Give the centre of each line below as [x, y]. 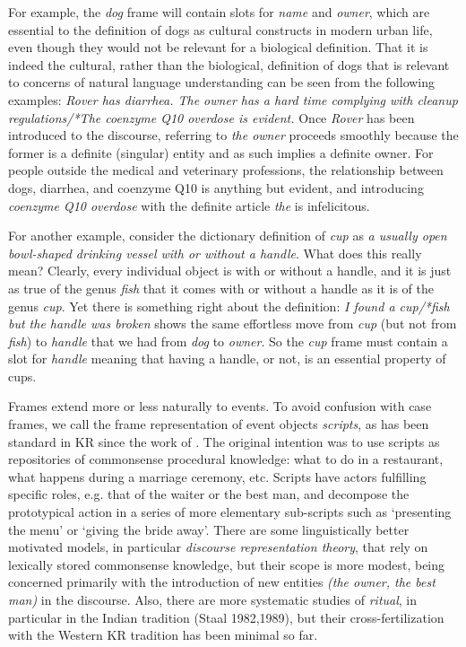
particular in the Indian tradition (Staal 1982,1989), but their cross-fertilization [226, 617]
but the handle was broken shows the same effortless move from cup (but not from [233, 323]
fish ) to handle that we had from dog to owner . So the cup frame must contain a [228, 341]
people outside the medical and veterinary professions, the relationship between [226, 170]
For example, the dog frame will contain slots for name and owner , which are [219, 12]
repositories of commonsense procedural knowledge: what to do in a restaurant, [226, 459]
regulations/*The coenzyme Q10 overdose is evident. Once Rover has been [211, 117]
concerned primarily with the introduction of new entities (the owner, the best [222, 582]
